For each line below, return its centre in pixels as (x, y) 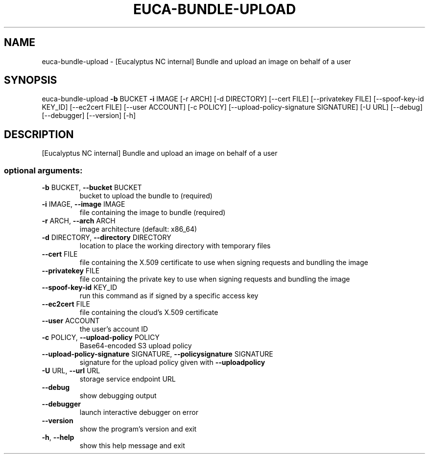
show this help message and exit (132, 446)
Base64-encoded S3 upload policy (136, 346)
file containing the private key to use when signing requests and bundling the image (215, 279)
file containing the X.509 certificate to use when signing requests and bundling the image (224, 263)
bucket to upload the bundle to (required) (146, 196)
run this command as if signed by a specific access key (169, 296)
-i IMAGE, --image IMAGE (83, 204)
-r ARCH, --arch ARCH (79, 221)
